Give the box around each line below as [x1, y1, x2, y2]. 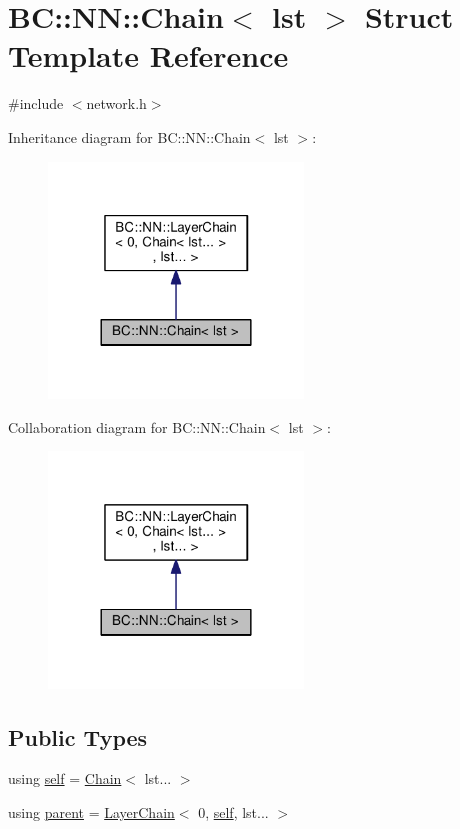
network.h [86, 93, 147, 114]
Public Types [8, 721, 148, 752]
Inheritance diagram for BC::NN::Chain [8, 126, 251, 147]
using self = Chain [8, 768, 122, 789]
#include [8, 93, 64, 114]
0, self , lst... [198, 801, 269, 822]
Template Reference [8, 35, 289, 76]
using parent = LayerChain [8, 801, 175, 822]
